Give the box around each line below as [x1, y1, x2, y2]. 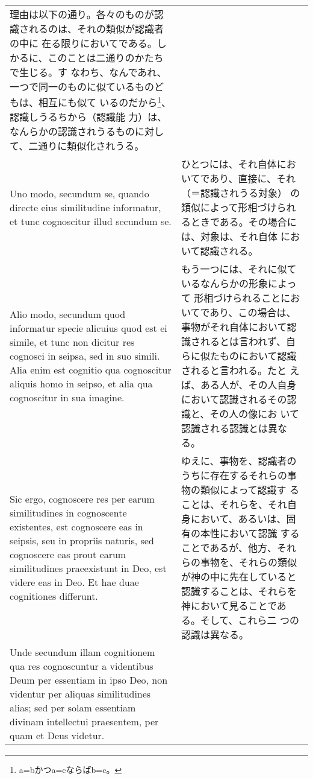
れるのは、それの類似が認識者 [29, 22, 164, 36]
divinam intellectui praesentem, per [10, 714, 159, 729]
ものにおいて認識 [219, 349, 297, 363]
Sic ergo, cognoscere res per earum [10, 492, 155, 506]
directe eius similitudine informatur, [10, 200, 161, 214]
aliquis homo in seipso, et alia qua [10, 376, 153, 390]
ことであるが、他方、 [181, 541, 277, 555]
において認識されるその [181, 392, 287, 407]
